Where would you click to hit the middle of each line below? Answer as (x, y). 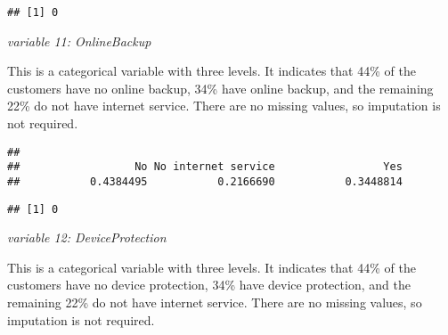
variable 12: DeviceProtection (87, 237)
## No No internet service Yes (205, 167)
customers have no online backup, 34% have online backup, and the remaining (220, 88)
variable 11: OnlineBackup (79, 41)
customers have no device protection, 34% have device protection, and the (209, 285)
